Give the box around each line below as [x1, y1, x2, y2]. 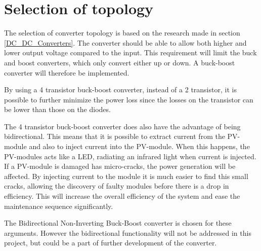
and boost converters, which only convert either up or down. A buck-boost [4, 57, 235, 67]
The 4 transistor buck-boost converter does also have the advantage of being [4, 121, 241, 131]
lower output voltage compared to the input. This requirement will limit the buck [4, 47, 257, 58]
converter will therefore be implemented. [4, 67, 129, 78]
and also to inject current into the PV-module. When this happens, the [29, 141, 250, 152]
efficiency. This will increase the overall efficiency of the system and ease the [4, 191, 240, 201]
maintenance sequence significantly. [4, 200, 113, 211]
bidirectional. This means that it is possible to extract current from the [4, 131, 225, 141]
